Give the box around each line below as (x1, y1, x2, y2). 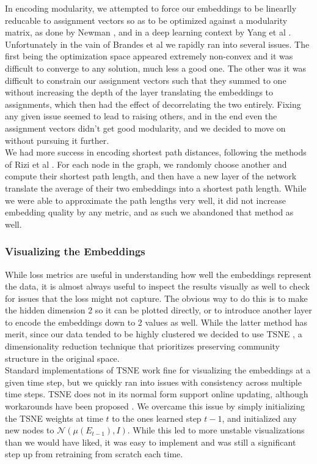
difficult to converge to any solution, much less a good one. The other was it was (5, 61, 307, 74)
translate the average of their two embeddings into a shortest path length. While (5, 181, 307, 194)
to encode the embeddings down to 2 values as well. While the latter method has (5, 315, 307, 328)
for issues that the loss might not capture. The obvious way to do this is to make (5, 291, 308, 304)
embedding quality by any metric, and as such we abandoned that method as (5, 206, 294, 219)
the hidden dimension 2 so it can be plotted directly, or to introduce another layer (5, 304, 312, 316)
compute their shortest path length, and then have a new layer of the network (5, 170, 297, 182)
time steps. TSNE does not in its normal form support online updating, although (5, 387, 308, 400)
